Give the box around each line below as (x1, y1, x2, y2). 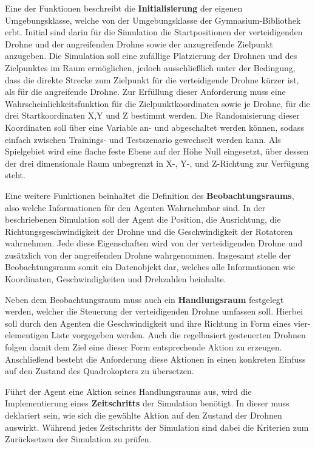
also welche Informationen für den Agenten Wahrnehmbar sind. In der (5, 201, 266, 214)
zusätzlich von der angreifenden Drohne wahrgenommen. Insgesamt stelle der (5, 248, 291, 261)
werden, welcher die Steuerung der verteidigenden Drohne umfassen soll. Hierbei (5, 305, 303, 318)
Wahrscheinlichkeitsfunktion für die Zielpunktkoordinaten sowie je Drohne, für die (5, 97, 310, 110)
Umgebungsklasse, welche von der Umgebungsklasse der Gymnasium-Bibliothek (5, 13, 301, 26)
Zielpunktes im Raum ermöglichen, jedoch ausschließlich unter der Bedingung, (5, 61, 296, 74)
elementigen (5, 329, 49, 341)
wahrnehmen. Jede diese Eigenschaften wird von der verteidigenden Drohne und (5, 237, 303, 249)
